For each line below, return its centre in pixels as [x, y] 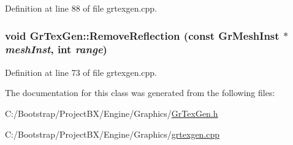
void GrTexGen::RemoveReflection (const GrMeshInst [142, 35]
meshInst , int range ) [56, 49]
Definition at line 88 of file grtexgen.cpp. [81, 8]
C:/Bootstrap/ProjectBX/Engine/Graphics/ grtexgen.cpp [112, 134]
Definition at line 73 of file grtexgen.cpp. [81, 72]
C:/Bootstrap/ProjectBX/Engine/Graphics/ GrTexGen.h [112, 113]
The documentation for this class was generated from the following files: [140, 93]
